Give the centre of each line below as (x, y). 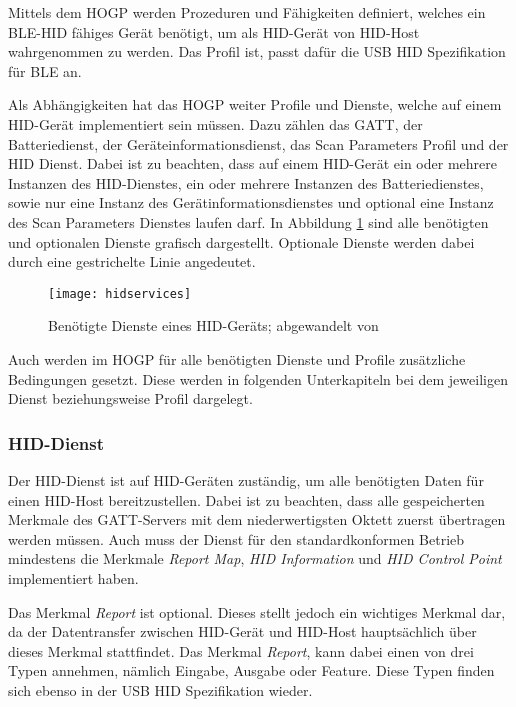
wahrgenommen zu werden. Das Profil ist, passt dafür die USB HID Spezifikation (257, 51)
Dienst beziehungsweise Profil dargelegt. (130, 398)
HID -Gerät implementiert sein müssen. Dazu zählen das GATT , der (215, 123)
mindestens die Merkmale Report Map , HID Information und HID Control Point (255, 558)
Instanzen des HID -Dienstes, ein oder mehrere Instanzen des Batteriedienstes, (246, 182)
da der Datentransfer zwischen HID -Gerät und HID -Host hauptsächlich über (242, 631)
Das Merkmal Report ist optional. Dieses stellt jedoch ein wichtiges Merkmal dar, (257, 611)
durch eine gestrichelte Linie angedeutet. (132, 261)
